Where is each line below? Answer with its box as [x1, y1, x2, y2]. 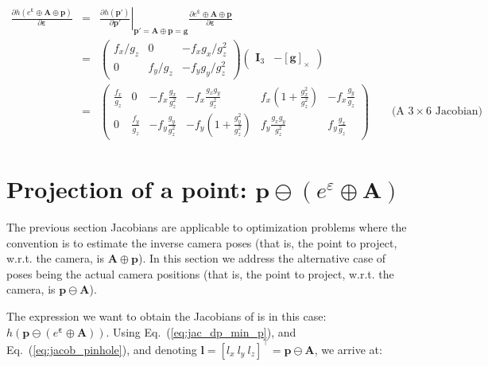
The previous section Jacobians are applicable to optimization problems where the [6, 219, 407, 236]
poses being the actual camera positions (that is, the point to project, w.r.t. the [6, 265, 394, 282]
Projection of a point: [6, 173, 247, 205]
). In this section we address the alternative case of [137, 250, 386, 267]
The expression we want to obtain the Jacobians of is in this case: [6, 307, 327, 324]
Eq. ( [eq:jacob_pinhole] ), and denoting [6, 341, 197, 357]
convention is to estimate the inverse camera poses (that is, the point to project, [6, 234, 397, 251]
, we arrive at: [314, 341, 382, 357]
